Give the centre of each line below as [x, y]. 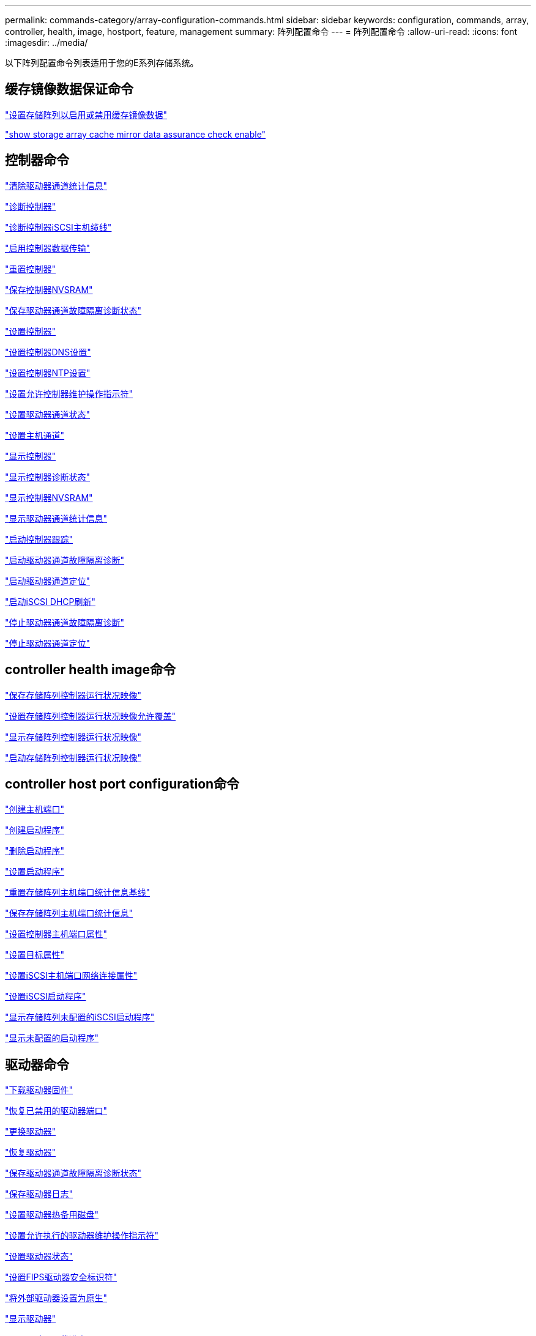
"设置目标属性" [35, 955]
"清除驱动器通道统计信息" [56, 185]
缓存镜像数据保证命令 [69, 89]
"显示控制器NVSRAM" [49, 497]
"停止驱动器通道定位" [48, 643]
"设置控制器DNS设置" [48, 352]
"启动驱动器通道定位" [48, 581]
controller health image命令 [90, 670]
